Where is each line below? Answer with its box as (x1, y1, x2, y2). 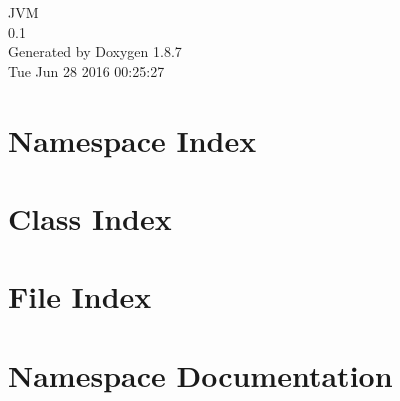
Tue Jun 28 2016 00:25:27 (8, 60, 165, 81)
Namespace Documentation (8, 354, 393, 395)
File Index (8, 276, 152, 317)
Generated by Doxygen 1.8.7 (8, 41, 182, 62)
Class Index (8, 197, 172, 238)
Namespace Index (8, 119, 257, 160)
